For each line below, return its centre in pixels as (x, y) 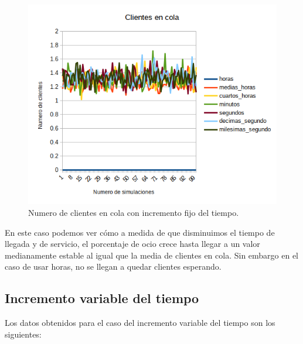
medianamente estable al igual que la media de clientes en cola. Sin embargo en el (152, 255)
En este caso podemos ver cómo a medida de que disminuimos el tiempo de (140, 232)
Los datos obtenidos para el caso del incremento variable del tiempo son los (140, 323)
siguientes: (23, 334)
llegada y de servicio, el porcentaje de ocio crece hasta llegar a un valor (132, 244)
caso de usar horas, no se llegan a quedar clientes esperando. (113, 266)
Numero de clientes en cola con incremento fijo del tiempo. (134, 212)
